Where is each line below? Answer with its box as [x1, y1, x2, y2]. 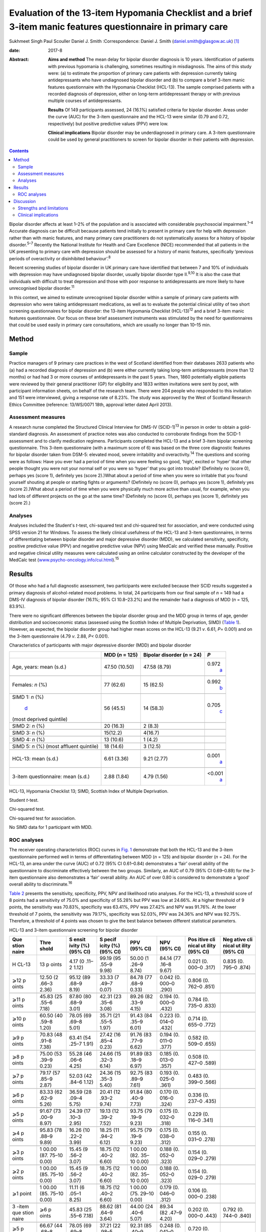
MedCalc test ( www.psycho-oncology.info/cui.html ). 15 [9, 556, 119, 563]
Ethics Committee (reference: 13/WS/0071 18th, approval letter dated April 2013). [9, 402, 172, 408]
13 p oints [39, 961, 62, 968]
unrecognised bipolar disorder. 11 [9, 284, 75, 291]
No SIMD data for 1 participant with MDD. [9, 824, 93, 830]
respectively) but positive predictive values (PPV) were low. [48, 121, 168, 127]
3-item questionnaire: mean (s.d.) [12, 773, 90, 780]
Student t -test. [9, 797, 39, 803]
